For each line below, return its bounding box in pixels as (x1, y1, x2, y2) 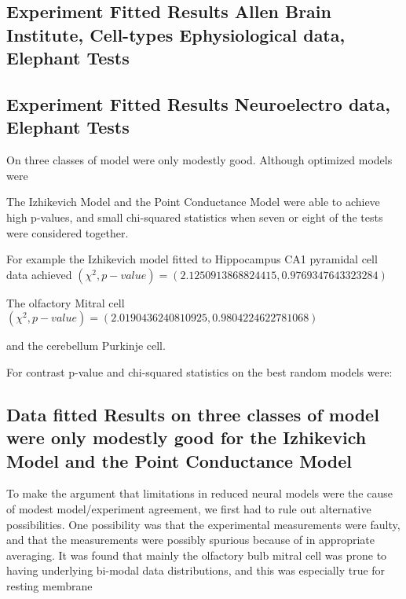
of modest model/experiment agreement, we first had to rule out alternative (6, 501, 371, 517)
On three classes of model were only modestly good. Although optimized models (6, 152, 393, 168)
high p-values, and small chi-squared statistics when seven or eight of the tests (6, 208, 383, 225)
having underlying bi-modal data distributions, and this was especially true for (6, 562, 386, 579)
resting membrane (6, 578, 93, 594)
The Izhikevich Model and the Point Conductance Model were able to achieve (6, 193, 380, 210)
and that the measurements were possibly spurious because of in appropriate (6, 531, 375, 548)
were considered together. (6, 224, 129, 241)
